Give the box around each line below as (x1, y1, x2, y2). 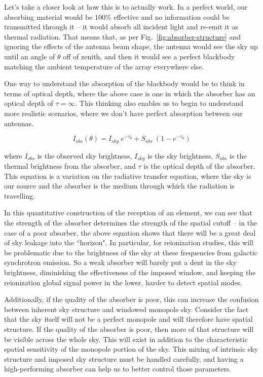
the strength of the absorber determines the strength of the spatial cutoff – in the (4, 217, 257, 228)
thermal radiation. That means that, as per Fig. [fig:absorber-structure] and (4, 31, 241, 42)
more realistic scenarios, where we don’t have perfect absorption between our (4, 107, 243, 118)
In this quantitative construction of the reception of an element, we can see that (4, 207, 252, 218)
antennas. (4, 118, 34, 128)
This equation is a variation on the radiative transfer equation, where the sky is (4, 170, 251, 181)
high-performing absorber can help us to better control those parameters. (4, 363, 232, 374)
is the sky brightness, (147, 150, 213, 161)
